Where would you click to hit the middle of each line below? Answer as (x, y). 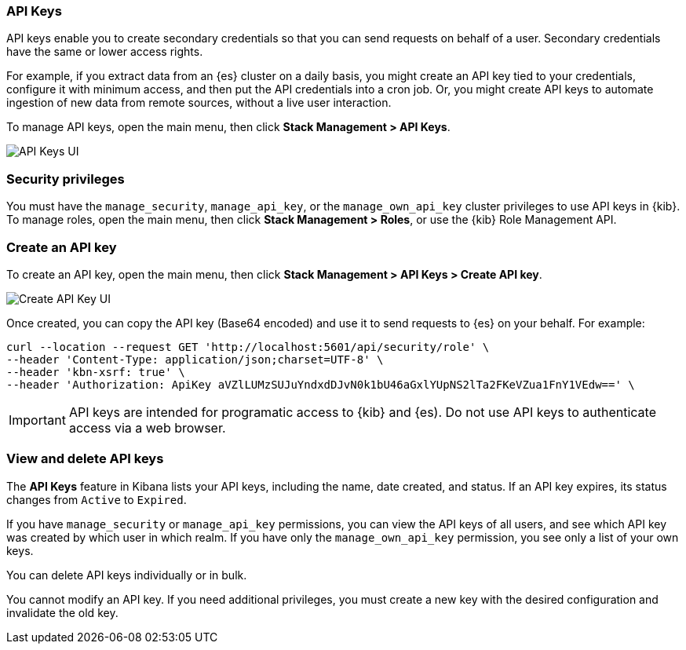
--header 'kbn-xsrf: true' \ (96, 372)
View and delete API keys (85, 459)
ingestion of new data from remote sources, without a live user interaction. (199, 103)
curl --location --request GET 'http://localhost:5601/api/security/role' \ (248, 347)
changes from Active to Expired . (97, 499)
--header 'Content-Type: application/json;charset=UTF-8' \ (195, 359)
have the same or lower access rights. (105, 52)
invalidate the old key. (62, 612)
